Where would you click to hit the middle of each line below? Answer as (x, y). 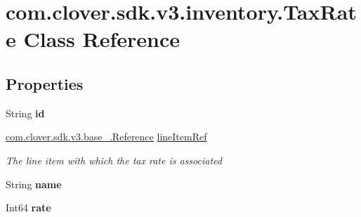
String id (25, 113)
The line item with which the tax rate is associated (114, 160)
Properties (45, 83)
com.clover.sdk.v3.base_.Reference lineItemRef (106, 137)
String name (34, 184)
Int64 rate (28, 208)
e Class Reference (93, 39)
